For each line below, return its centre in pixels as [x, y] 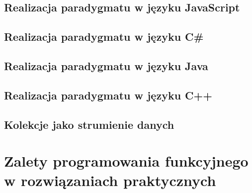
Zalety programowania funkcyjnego [126, 161]
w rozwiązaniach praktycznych [110, 180]
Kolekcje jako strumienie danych [89, 124]
